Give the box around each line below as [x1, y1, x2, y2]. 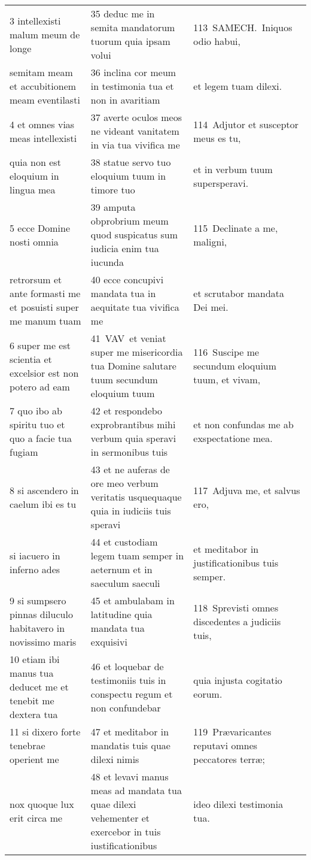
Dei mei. [193, 300, 228, 314]
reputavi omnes [193, 738, 258, 752]
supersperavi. [193, 175, 249, 190]
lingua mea [10, 183, 56, 196]
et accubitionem [10, 79, 77, 93]
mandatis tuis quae [90, 738, 170, 752]
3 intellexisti [10, 13, 61, 28]
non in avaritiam [90, 93, 160, 107]
